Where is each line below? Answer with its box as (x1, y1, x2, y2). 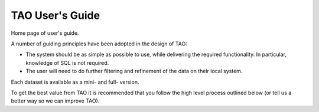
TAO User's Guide (11, 9, 100, 22)
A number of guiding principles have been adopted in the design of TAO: (11, 40, 187, 47)
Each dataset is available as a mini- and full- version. (11, 78, 139, 85)
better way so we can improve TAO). (11, 97, 100, 104)
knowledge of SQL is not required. (25, 59, 109, 66)
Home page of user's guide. (11, 29, 79, 37)
